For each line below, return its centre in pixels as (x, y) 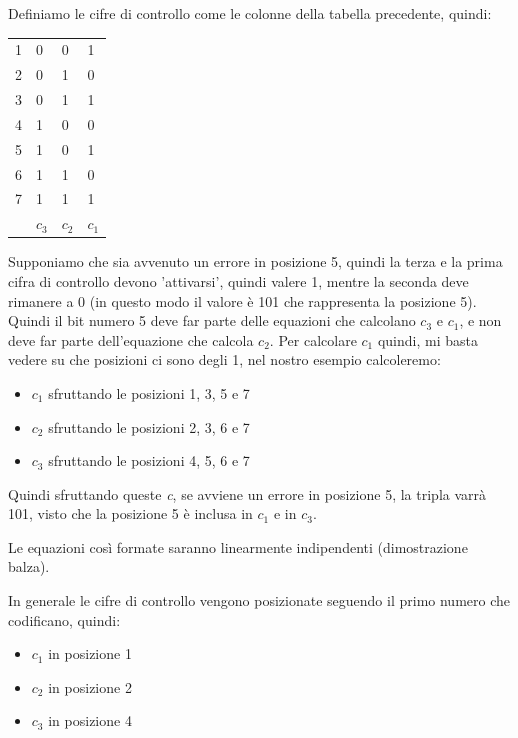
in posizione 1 (90, 653)
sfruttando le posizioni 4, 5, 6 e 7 (149, 460)
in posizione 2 (90, 686)
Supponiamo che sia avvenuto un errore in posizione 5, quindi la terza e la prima (255, 261)
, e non (480, 320)
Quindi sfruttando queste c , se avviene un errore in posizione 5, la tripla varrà (247, 493)
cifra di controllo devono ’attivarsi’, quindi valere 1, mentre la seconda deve (238, 280)
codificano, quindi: (64, 619)
